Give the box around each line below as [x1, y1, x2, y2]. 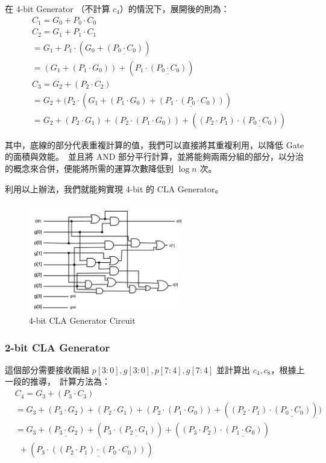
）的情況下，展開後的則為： [119, 2, 230, 14]
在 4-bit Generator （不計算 [5, 2, 110, 14]
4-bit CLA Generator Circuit [29, 314, 136, 327]
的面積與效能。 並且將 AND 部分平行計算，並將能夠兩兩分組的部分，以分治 [5, 150, 304, 163]
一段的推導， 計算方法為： [5, 375, 110, 388]
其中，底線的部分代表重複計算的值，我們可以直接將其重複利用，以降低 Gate [5, 138, 304, 151]
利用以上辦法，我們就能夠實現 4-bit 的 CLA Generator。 [5, 182, 224, 195]
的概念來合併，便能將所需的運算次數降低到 [5, 162, 174, 174]
